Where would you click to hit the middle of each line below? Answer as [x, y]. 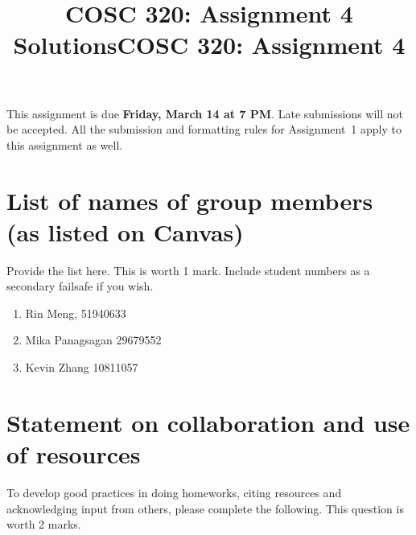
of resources [74, 454]
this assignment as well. [65, 144]
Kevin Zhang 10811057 [82, 367]
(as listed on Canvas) [125, 231]
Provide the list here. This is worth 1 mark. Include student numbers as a [188, 270]
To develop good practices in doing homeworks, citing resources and [174, 492]
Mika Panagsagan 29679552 [93, 340]
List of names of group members [190, 200]
